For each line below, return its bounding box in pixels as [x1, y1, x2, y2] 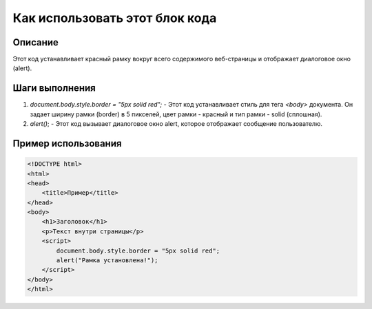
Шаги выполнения [12, 83, 96, 94]
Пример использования [12, 138, 122, 149]
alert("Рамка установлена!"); [56, 257, 158, 264]
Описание [12, 36, 59, 48]
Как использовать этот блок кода [12, 10, 217, 25]
